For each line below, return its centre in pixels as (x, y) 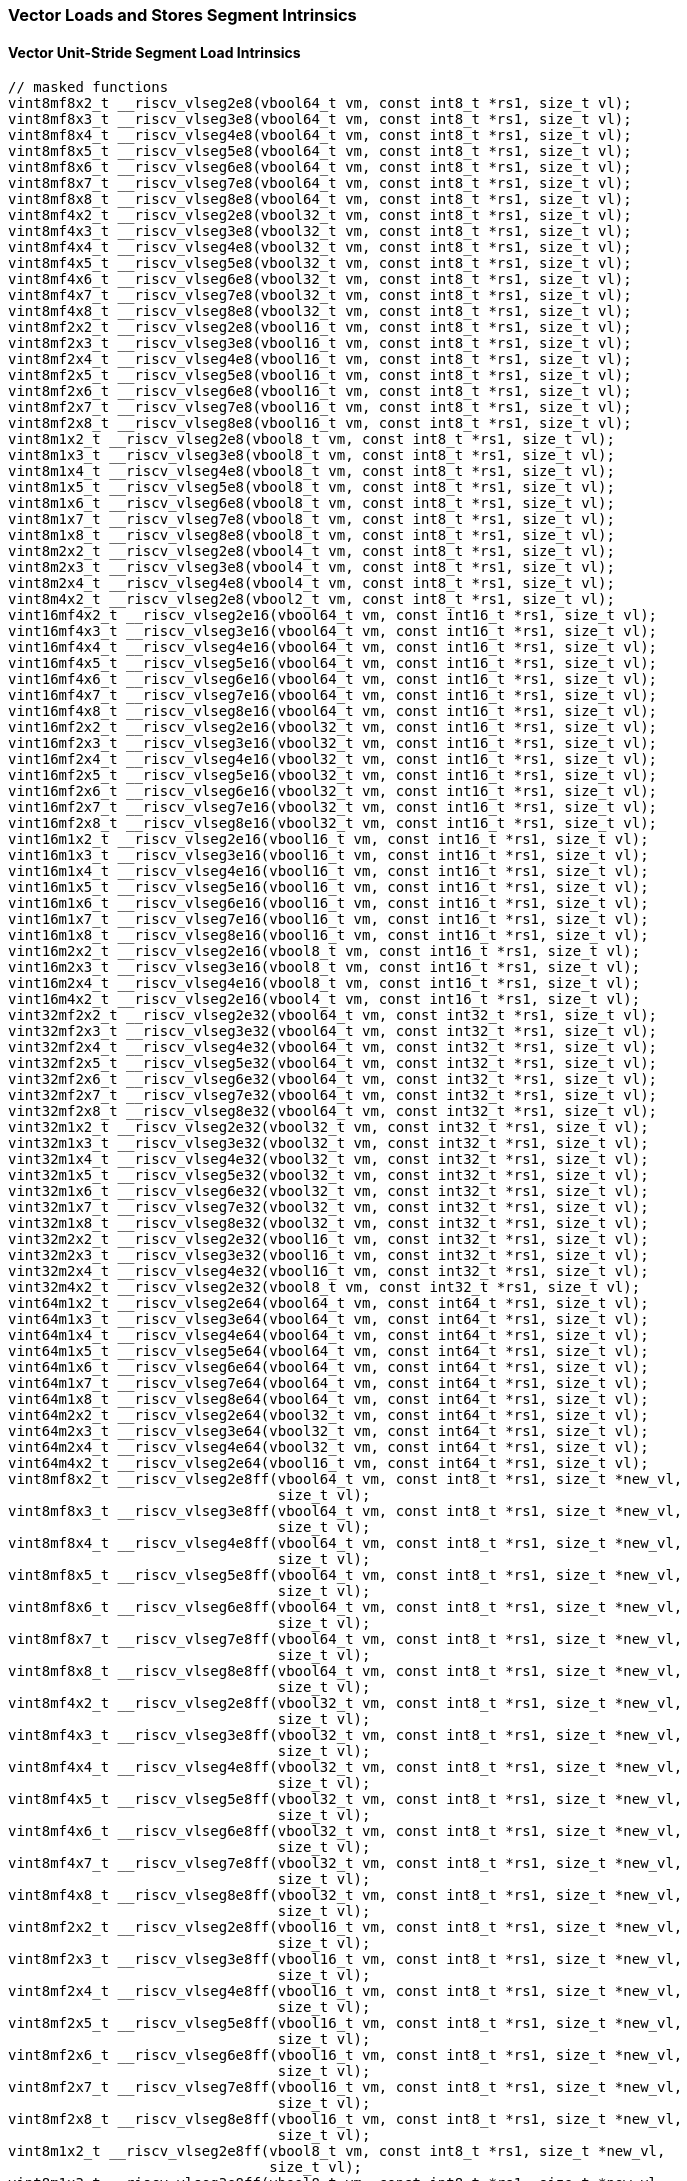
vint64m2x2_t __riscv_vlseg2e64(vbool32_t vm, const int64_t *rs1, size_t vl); (328, 1415)
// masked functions (88, 87)
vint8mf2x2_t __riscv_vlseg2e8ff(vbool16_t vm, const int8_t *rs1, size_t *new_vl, (345, 1927)
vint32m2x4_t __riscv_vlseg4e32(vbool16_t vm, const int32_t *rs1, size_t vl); (328, 1271)
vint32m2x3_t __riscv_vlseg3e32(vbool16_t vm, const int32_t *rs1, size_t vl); (328, 1255)
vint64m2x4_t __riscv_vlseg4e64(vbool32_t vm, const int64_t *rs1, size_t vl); (328, 1447)
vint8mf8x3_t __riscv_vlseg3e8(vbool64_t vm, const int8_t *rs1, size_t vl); (320, 119)
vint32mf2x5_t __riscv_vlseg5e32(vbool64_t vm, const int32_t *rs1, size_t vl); (333, 1063)
